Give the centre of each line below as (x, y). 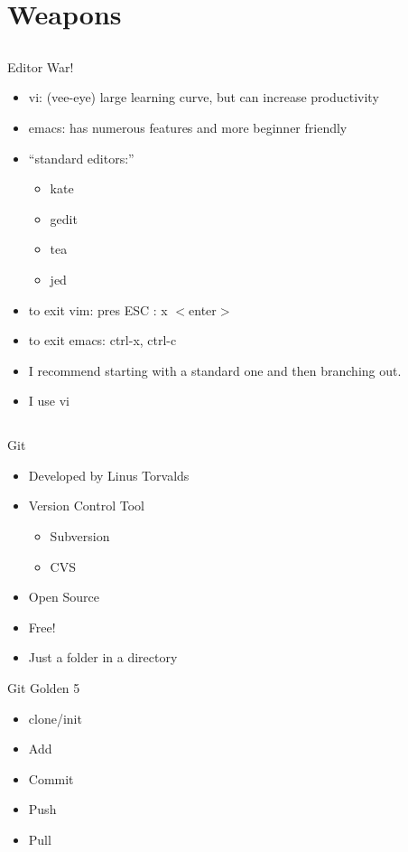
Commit (51, 778)
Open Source (64, 597)
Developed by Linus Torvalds (109, 475)
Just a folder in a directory (103, 657)
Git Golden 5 (44, 688)
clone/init (55, 718)
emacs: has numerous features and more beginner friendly (188, 127)
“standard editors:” (81, 158)
